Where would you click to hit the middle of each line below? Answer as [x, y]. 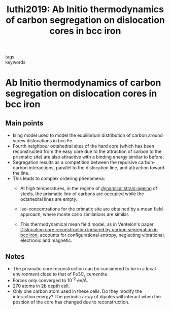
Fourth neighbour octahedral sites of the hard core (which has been [83, 146]
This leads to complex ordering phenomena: [59, 178]
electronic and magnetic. [46, 240]
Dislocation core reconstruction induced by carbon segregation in [89, 230]
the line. [21, 173]
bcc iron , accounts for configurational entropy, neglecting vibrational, [93, 235]
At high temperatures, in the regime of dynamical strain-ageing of [89, 189]
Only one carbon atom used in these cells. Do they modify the [77, 291]
